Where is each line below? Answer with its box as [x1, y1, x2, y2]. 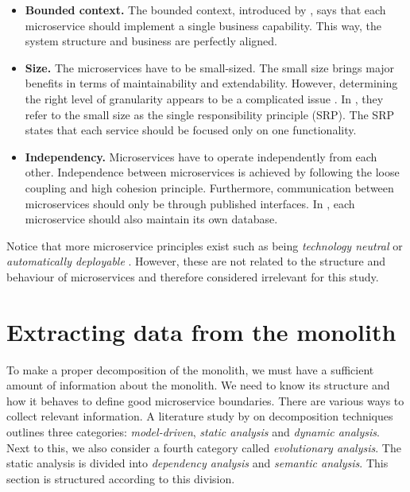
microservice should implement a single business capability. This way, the [25, 17, 382, 33]
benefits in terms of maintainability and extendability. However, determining [25, 75, 398, 91]
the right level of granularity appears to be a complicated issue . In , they [25, 90, 384, 107]
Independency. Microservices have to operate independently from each [25, 148, 377, 165]
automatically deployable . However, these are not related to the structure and [6, 253, 386, 269]
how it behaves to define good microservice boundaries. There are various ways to [6, 392, 404, 409]
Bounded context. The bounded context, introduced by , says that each [25, 2, 386, 17]
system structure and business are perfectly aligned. [25, 33, 277, 49]
